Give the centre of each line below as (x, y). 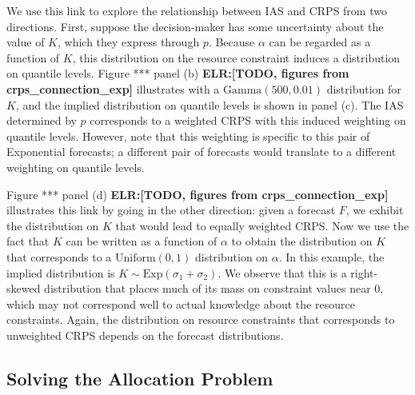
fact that (28, 241)
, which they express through (129, 42)
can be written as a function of (142, 241)
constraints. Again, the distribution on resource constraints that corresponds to (201, 319)
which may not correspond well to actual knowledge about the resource (181, 303)
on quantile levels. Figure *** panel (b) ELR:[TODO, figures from (178, 73)
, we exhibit (375, 210)
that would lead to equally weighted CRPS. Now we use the (262, 225)
